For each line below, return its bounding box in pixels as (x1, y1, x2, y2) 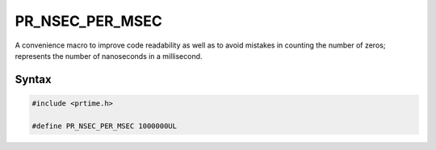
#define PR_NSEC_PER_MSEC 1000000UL (31, 121, 178, 131)
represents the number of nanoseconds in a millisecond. (15, 51, 203, 60)
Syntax (15, 73, 52, 86)
